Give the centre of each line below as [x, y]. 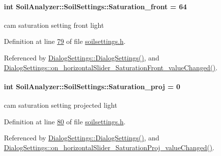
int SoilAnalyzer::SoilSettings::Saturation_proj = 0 [92, 86]
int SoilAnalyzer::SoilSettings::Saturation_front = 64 [96, 6]
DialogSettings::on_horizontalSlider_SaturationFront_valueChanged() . [111, 67]
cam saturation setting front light [54, 25]
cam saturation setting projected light [61, 105]
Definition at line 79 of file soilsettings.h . [65, 41]
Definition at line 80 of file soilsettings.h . [65, 121]
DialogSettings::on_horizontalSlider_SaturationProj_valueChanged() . [109, 147]
